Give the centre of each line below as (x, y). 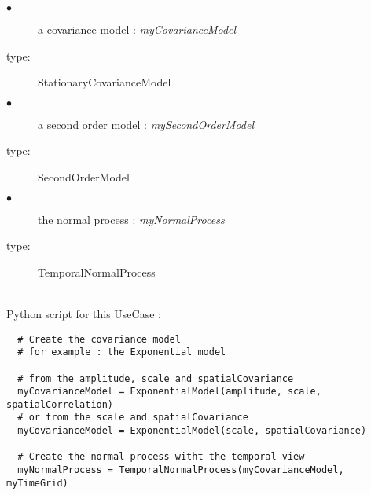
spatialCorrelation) (60, 404)
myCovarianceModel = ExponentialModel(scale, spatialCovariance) (192, 431)
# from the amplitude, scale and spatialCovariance (156, 378)
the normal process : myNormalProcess (131, 219)
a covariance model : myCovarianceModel (137, 29)
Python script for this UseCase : (84, 313)
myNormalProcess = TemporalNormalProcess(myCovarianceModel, (181, 470)
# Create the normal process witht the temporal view (161, 457)
